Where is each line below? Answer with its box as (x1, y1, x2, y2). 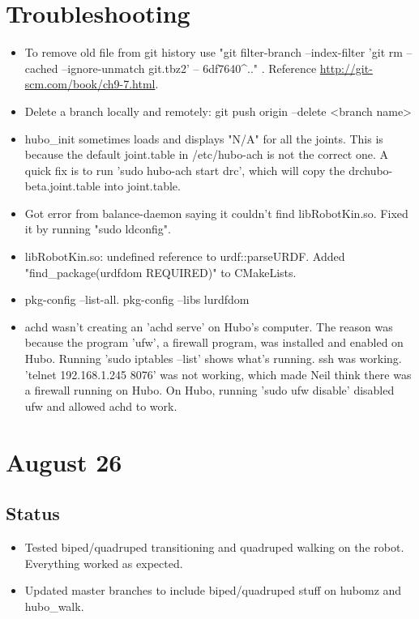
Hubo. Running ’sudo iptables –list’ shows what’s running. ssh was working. (24, 350, 402, 367)
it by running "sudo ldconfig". (24, 220, 171, 237)
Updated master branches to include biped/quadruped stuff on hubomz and (24, 582, 402, 599)
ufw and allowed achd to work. (24, 397, 177, 414)
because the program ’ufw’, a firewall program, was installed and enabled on (24, 334, 404, 351)
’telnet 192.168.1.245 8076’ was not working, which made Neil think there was (24, 365, 412, 382)
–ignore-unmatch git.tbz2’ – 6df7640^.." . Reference (62, 59, 317, 76)
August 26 (6, 445, 122, 478)
